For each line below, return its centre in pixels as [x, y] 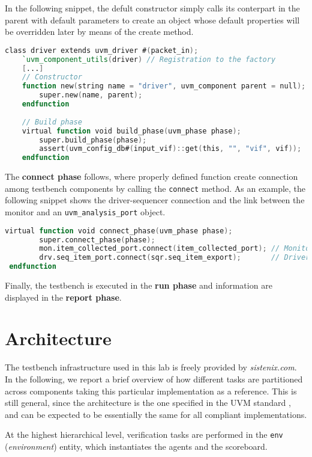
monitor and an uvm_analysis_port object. [85, 212]
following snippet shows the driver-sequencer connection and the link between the [155, 200]
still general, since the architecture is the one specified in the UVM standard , [148, 403]
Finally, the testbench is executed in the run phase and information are [139, 285]
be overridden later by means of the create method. [99, 32]
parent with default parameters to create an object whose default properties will [152, 20]
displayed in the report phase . [63, 297]
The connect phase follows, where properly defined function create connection [151, 176]
